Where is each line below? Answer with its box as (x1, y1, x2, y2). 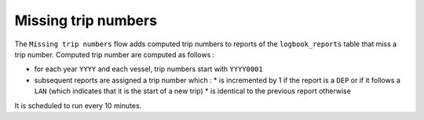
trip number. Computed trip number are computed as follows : (14, 49, 215, 59)
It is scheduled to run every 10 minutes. (14, 100, 142, 110)
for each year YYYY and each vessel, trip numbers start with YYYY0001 (34, 64, 263, 74)
